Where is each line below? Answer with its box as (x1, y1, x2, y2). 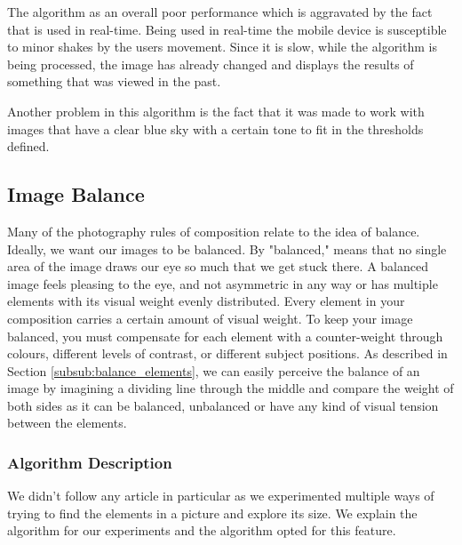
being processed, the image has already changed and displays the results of (7, 54, 414, 73)
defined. (7, 137, 50, 156)
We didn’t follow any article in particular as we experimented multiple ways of (7, 486, 434, 505)
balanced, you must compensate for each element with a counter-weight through (7, 326, 443, 345)
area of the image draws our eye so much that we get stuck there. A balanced (7, 257, 428, 276)
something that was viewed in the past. (7, 72, 221, 91)
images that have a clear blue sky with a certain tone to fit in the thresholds (7, 119, 424, 138)
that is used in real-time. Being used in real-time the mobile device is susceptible (7, 20, 447, 38)
